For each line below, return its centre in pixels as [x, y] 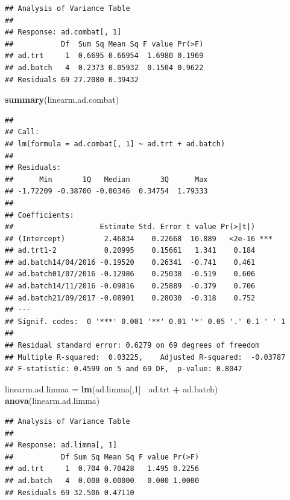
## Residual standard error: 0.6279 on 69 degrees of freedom [132, 346]
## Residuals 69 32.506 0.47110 [70, 492]
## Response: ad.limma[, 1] [61, 445]
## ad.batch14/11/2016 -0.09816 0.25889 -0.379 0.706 [130, 286]
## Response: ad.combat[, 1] [63, 32]
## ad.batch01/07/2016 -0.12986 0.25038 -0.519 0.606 [130, 274]
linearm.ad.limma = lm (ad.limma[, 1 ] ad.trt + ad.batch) [112, 388]
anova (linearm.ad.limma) [52, 401]
